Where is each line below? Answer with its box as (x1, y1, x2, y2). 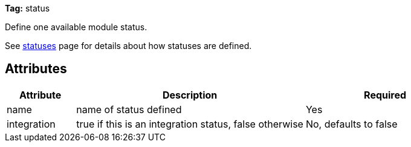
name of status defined (76, 103, 182, 116)
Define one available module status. (5, 22, 147, 32)
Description (162, 88, 218, 101)
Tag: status (5, 3, 50, 13)
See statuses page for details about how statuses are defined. (5, 41, 252, 51)
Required (364, 88, 407, 101)
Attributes (5, 61, 67, 77)
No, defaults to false (305, 117, 398, 130)
